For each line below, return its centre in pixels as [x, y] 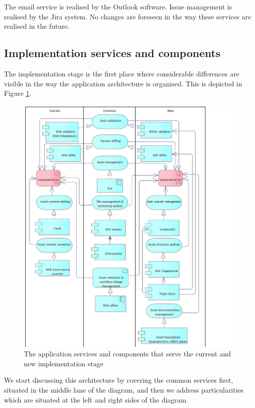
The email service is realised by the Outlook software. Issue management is [118, 6]
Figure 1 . [18, 93]
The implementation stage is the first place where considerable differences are [122, 73]
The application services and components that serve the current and [127, 354]
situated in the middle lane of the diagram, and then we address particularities [124, 389]
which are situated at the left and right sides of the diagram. [96, 399]
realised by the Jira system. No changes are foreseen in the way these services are [127, 16]
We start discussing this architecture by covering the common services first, [119, 380]
